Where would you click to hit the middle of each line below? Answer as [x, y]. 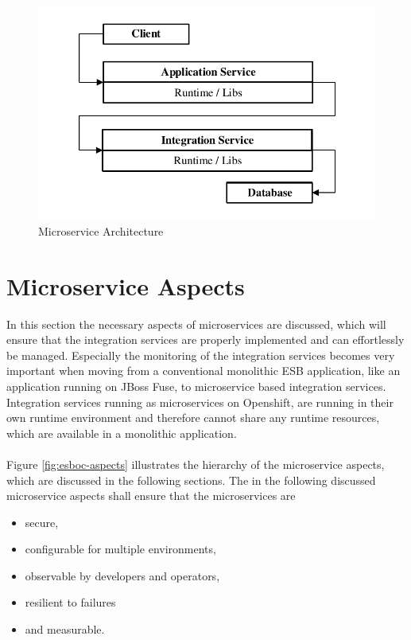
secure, [42, 522]
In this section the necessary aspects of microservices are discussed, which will [196, 324]
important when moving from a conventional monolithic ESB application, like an [204, 371]
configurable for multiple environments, [120, 549]
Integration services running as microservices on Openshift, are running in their [200, 402]
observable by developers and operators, [122, 575]
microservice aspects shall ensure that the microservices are [151, 496]
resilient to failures [70, 602]
